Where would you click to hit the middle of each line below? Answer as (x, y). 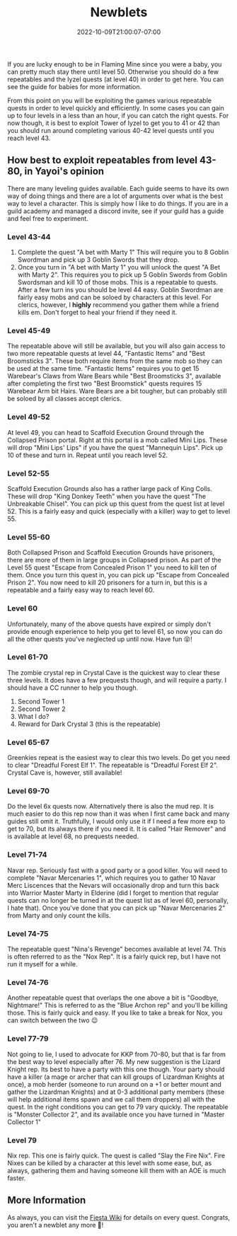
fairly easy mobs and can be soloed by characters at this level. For (114, 297)
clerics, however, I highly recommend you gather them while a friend (118, 305)
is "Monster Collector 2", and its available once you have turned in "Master (116, 1114)
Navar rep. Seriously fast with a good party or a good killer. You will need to (117, 870)
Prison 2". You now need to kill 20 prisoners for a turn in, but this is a (107, 583)
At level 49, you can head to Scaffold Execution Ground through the (106, 432)
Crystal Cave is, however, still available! (65, 773)
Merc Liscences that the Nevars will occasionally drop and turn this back (113, 885)
